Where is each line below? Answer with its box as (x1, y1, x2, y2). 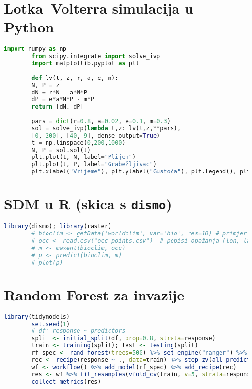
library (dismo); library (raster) (4, 223, 111, 230)
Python (4, 17, 54, 37)
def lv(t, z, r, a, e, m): (31, 74, 119, 81)
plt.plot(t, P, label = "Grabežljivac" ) (31, 161, 157, 168)
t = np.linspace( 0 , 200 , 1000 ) (31, 139, 126, 146)
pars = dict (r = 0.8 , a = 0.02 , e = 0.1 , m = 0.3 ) (31, 118, 171, 125)
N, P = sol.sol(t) (31, 146, 91, 154)
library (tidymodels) (4, 313, 70, 320)
